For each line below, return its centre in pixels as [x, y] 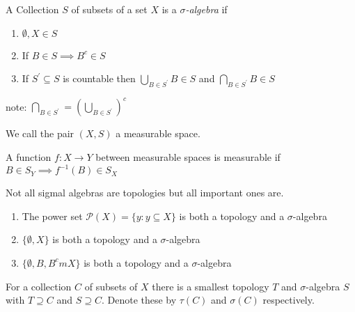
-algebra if [206, 9]
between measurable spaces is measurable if [188, 157]
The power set [52, 216]
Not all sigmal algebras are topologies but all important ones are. [145, 193]
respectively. [289, 300]
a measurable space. [158, 133]
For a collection [39, 286]
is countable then [99, 78]
